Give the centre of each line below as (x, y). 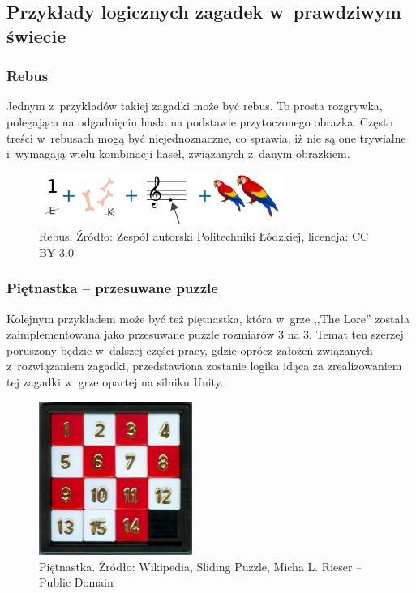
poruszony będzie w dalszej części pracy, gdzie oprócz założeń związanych (190, 350)
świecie (36, 35)
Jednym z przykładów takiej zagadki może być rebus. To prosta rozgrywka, (195, 106)
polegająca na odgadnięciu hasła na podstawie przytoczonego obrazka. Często (200, 121)
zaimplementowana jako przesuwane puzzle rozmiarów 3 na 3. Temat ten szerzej (205, 334)
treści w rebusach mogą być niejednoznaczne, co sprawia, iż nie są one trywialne (206, 137)
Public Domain (76, 582)
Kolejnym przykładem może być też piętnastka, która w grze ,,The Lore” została (208, 318)
